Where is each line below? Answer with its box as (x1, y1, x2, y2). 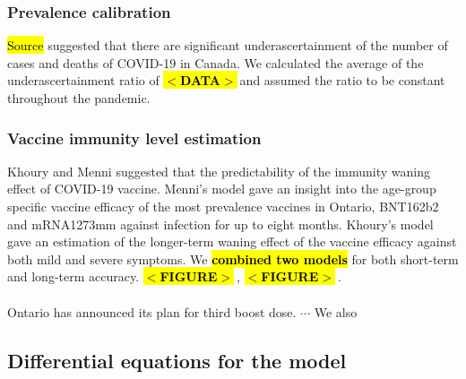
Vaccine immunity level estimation (7, 126, 262, 149)
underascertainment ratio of (7, 71, 160, 90)
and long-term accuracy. (7, 267, 140, 286)
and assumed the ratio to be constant (239, 71, 445, 90)
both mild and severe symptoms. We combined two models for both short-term (7, 249, 459, 268)
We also (314, 302, 358, 321)
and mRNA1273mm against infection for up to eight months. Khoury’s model (7, 214, 434, 233)
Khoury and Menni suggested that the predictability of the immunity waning (7, 161, 431, 180)
